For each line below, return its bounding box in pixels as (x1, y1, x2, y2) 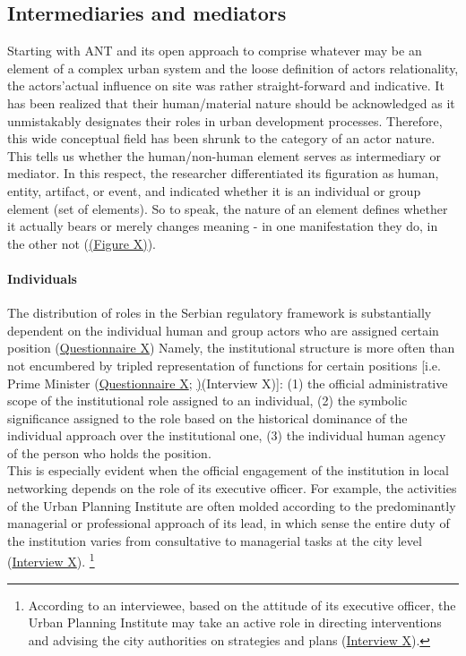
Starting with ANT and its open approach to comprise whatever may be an (7, 41, 422, 60)
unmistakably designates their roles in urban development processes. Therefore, (7, 111, 443, 130)
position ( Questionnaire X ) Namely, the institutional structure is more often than (7, 338, 455, 357)
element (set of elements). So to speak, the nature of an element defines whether (7, 199, 448, 217)
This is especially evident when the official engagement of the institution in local (7, 461, 450, 480)
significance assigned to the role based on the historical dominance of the (7, 408, 408, 427)
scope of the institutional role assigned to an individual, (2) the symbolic (7, 391, 408, 410)
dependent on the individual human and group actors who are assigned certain (7, 320, 439, 339)
